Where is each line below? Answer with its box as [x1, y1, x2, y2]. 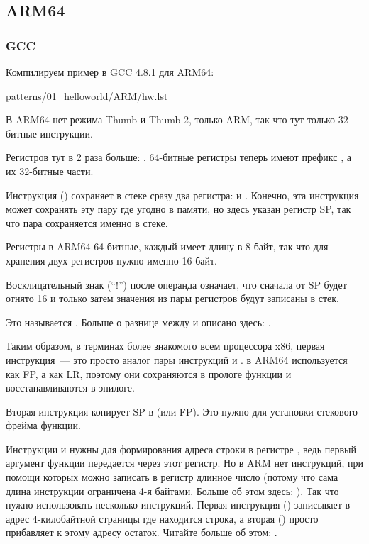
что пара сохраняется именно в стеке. [6, 215, 168, 230]
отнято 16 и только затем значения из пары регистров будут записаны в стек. [6, 291, 339, 306]
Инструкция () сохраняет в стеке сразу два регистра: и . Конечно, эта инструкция [6, 187, 359, 202]
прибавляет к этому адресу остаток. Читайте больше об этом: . [6, 525, 277, 540]
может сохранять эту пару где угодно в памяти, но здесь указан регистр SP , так [6, 201, 351, 216]
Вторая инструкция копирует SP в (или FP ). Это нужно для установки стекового [6, 404, 358, 418]
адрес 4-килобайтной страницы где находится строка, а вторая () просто [6, 511, 319, 526]
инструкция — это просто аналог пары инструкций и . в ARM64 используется [6, 352, 348, 367]
